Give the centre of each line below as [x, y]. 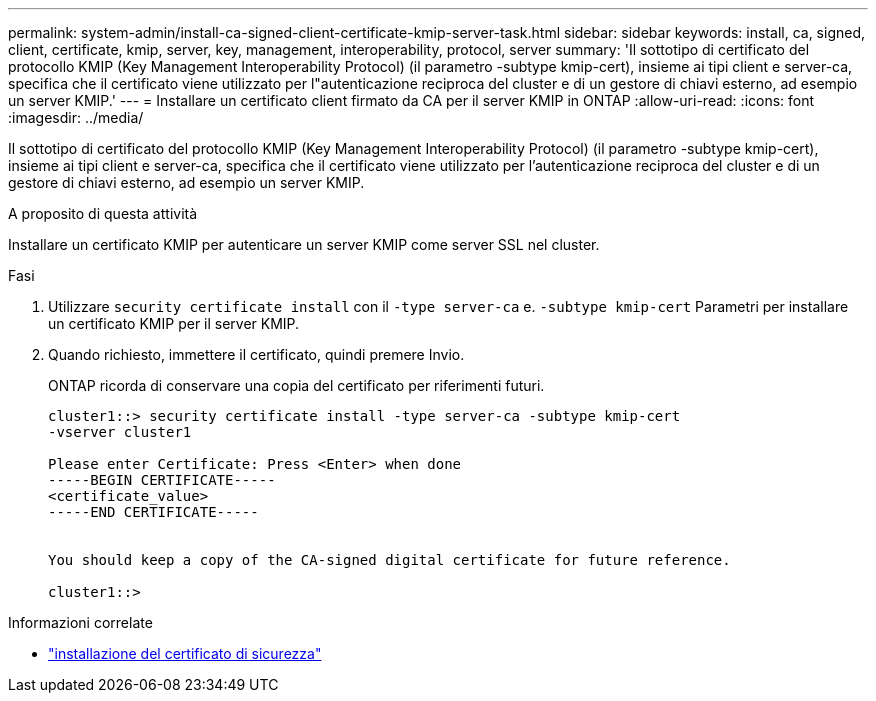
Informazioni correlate [80, 622]
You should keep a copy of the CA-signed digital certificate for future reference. [389, 560]
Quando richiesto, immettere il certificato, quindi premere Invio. [256, 354]
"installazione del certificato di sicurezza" [185, 653]
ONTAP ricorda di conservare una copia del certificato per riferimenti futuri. [296, 385]
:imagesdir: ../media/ [76, 117]
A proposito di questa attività [103, 213]
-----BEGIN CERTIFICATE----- [162, 480]
